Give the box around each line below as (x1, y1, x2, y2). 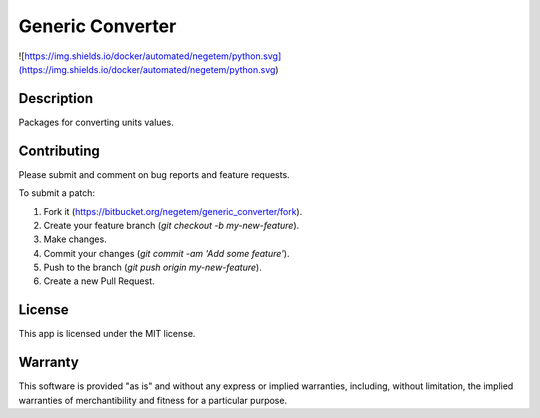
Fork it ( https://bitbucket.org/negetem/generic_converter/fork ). (43, 205, 303, 217)
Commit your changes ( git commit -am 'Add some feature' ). (43, 247, 290, 259)
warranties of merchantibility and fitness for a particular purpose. (18, 394, 288, 406)
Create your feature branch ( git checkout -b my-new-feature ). (43, 219, 300, 231)
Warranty (18, 354, 79, 371)
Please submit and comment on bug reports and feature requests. (18, 168, 290, 180)
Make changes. (43, 233, 107, 245)
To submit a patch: (18, 187, 95, 199)
